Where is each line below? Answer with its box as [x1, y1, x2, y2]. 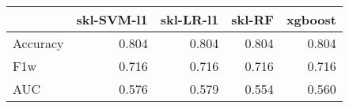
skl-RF [231, 10, 274, 28]
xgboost [286, 10, 336, 28]
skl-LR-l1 [160, 10, 219, 28]
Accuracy [13, 34, 64, 52]
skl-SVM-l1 [76, 10, 148, 28]
